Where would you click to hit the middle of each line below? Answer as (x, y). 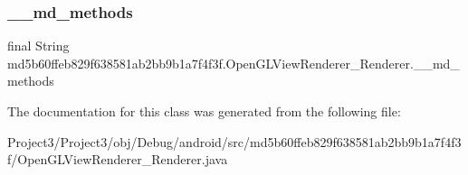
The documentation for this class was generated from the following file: (204, 111)
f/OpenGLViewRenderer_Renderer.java (118, 159)
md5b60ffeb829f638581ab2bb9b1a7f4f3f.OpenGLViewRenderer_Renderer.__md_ (234, 63)
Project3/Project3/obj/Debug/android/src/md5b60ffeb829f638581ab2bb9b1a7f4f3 (234, 141)
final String (38, 46)
